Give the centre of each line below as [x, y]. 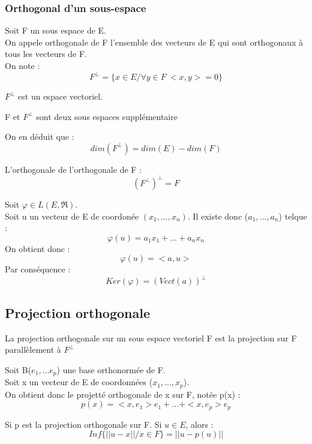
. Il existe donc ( [218, 216]
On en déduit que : [40, 136]
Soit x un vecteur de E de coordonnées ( [79, 382]
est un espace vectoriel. [61, 96]
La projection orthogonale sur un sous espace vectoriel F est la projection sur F [151, 337]
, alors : [199, 424]
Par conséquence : [38, 269]
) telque [293, 216]
